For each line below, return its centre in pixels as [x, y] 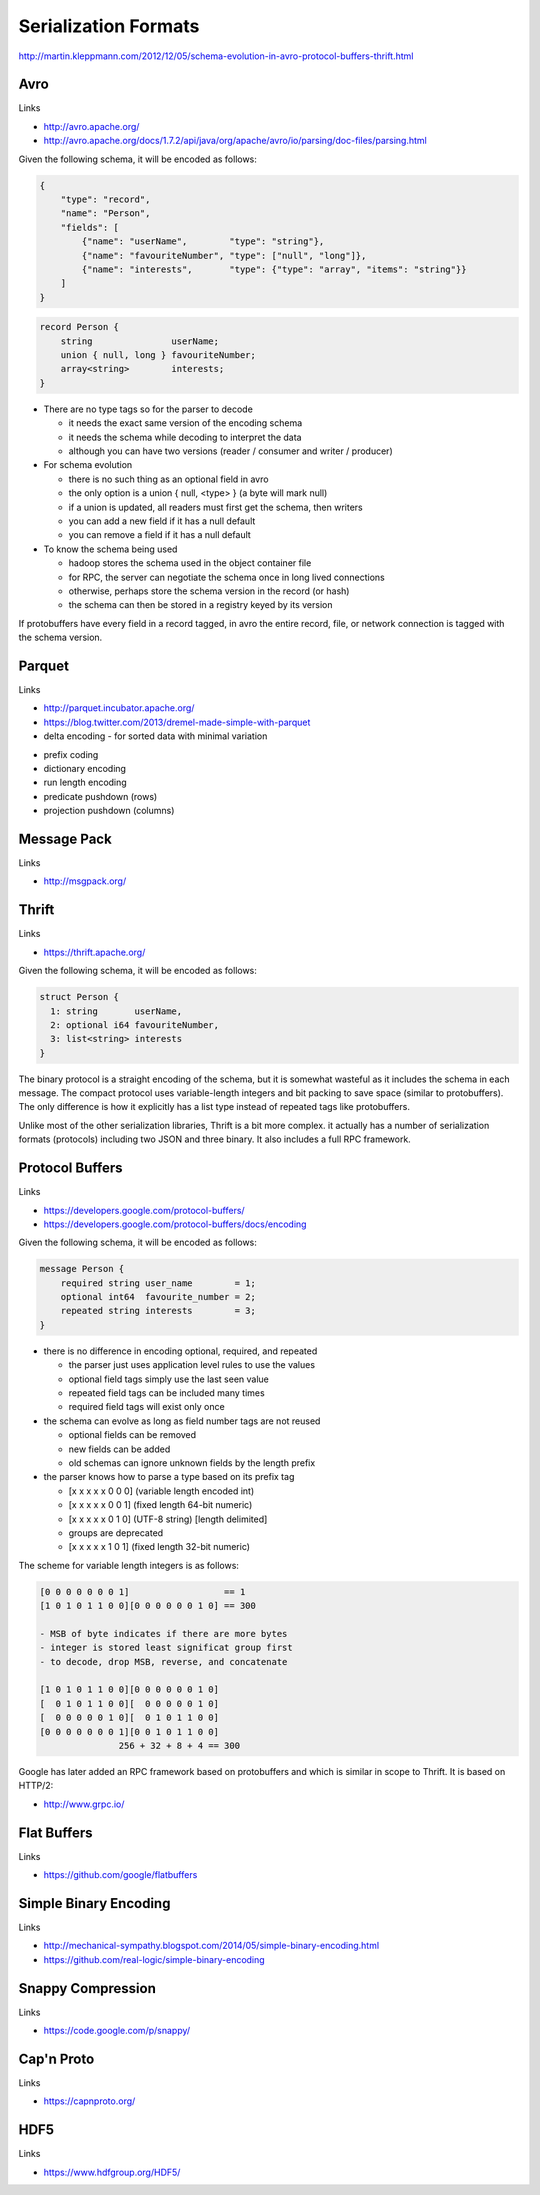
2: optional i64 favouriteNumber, [135, 1024]
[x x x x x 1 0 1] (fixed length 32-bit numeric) [159, 1547]
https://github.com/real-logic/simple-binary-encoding [154, 1959]
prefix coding [71, 754]
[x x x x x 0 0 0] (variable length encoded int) [161, 1491]
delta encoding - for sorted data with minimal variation [155, 736]
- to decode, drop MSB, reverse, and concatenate [163, 1661]
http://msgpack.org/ [85, 881]
